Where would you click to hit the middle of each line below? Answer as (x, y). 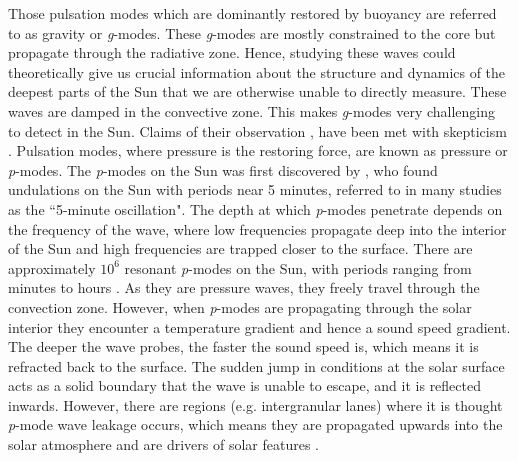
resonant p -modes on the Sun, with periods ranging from (298, 267)
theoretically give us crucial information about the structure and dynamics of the (257, 71)
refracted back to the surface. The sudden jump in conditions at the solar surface (256, 365)
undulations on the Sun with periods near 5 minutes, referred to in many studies (255, 189)
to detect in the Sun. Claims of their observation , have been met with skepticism (257, 130)
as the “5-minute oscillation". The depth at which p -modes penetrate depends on (255, 208)
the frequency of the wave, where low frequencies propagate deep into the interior (257, 228)
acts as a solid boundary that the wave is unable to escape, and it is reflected (245, 385)
